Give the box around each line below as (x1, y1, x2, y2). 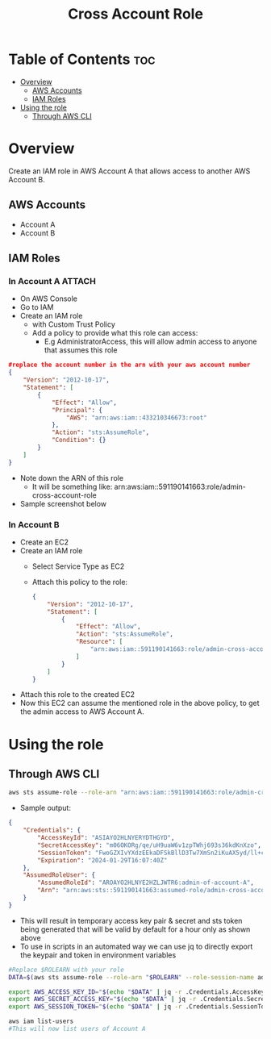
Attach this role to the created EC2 (19, 690, 135, 699)
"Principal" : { (51, 406, 103, 414)
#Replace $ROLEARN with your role (8, 966, 125, 974)
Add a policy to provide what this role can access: (31, 328, 198, 338)
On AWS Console (19, 294, 78, 303)
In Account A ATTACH (8, 276, 97, 286)
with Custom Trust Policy (31, 319, 115, 329)
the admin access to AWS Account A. (19, 707, 144, 716)
